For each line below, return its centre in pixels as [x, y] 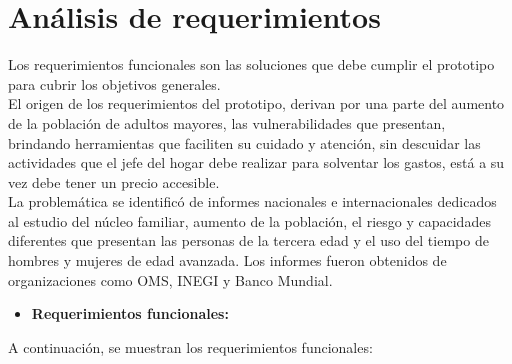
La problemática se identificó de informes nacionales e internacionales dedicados [252, 201]
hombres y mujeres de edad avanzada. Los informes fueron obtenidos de [227, 260]
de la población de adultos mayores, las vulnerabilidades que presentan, [227, 122]
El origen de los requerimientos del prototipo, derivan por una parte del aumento [256, 103]
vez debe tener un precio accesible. [114, 181]
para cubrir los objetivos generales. [114, 83]
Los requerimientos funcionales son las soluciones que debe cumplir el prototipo [251, 64]
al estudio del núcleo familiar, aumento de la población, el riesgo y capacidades [249, 220]
